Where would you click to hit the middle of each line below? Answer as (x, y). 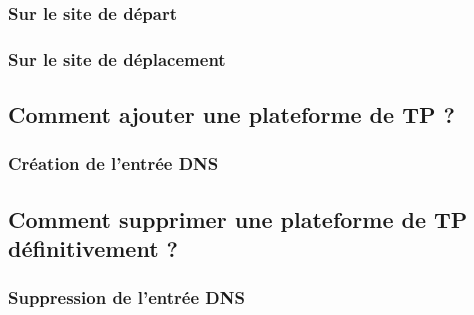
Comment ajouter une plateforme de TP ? (231, 114)
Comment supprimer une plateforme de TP (238, 218)
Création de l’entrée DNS (113, 163)
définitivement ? (93, 248)
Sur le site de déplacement (117, 58)
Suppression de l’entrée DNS (126, 297)
